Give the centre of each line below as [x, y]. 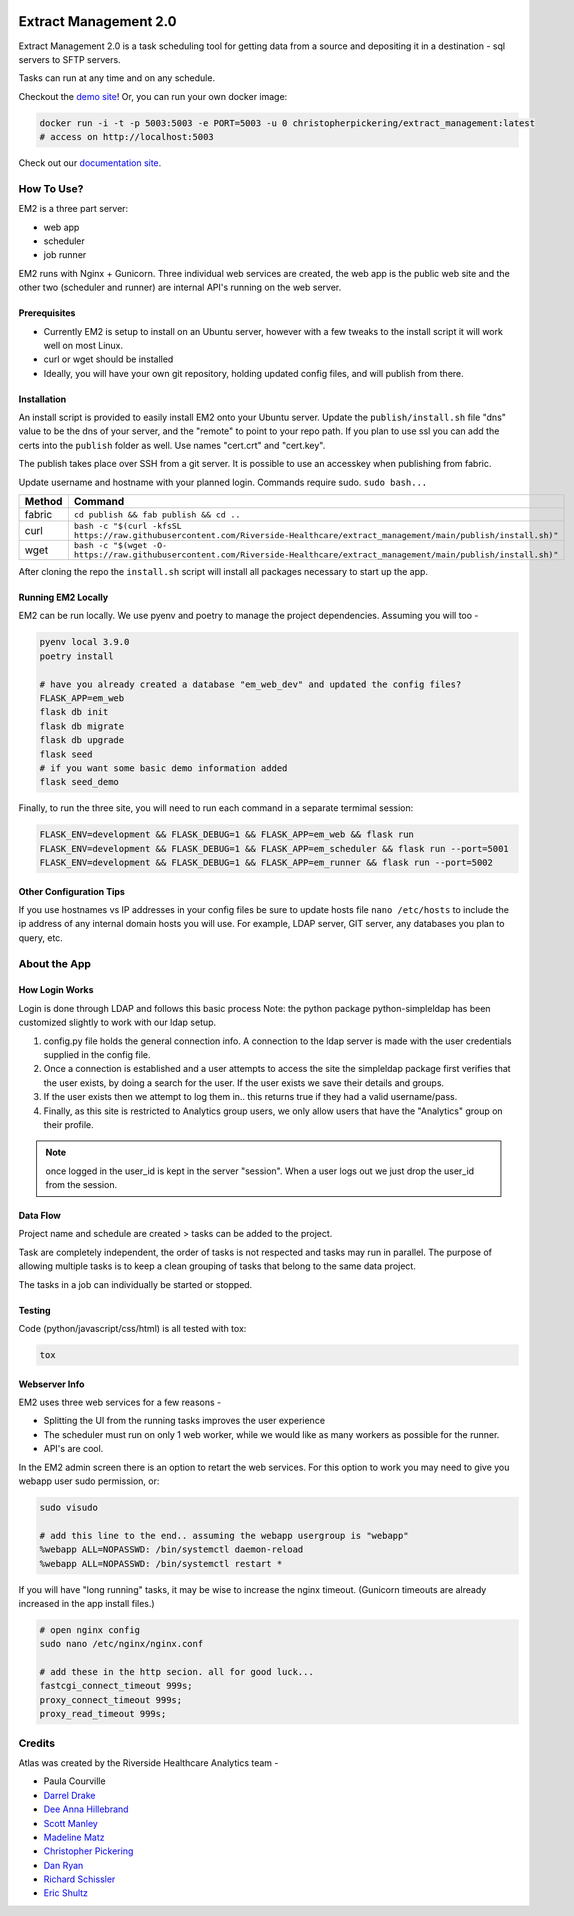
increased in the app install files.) [86, 1603]
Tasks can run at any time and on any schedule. [116, 78]
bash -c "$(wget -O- [120, 545]
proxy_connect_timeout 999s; [111, 1699]
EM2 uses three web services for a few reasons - [120, 1402]
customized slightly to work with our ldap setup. [117, 1022]
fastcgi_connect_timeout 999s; [116, 1686]
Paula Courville [74, 1781]
